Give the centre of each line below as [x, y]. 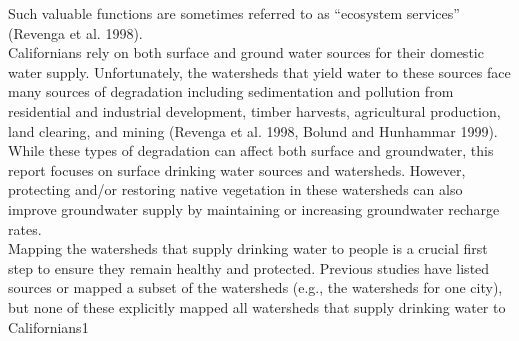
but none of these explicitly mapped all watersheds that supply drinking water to [257, 306]
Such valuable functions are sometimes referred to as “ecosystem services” [234, 13]
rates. [25, 228]
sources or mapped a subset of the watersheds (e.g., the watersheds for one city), [255, 287]
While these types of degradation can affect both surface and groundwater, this [251, 150]
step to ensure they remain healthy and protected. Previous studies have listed [249, 267]
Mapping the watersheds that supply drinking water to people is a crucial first [248, 248]
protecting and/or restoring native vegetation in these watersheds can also [235, 189]
